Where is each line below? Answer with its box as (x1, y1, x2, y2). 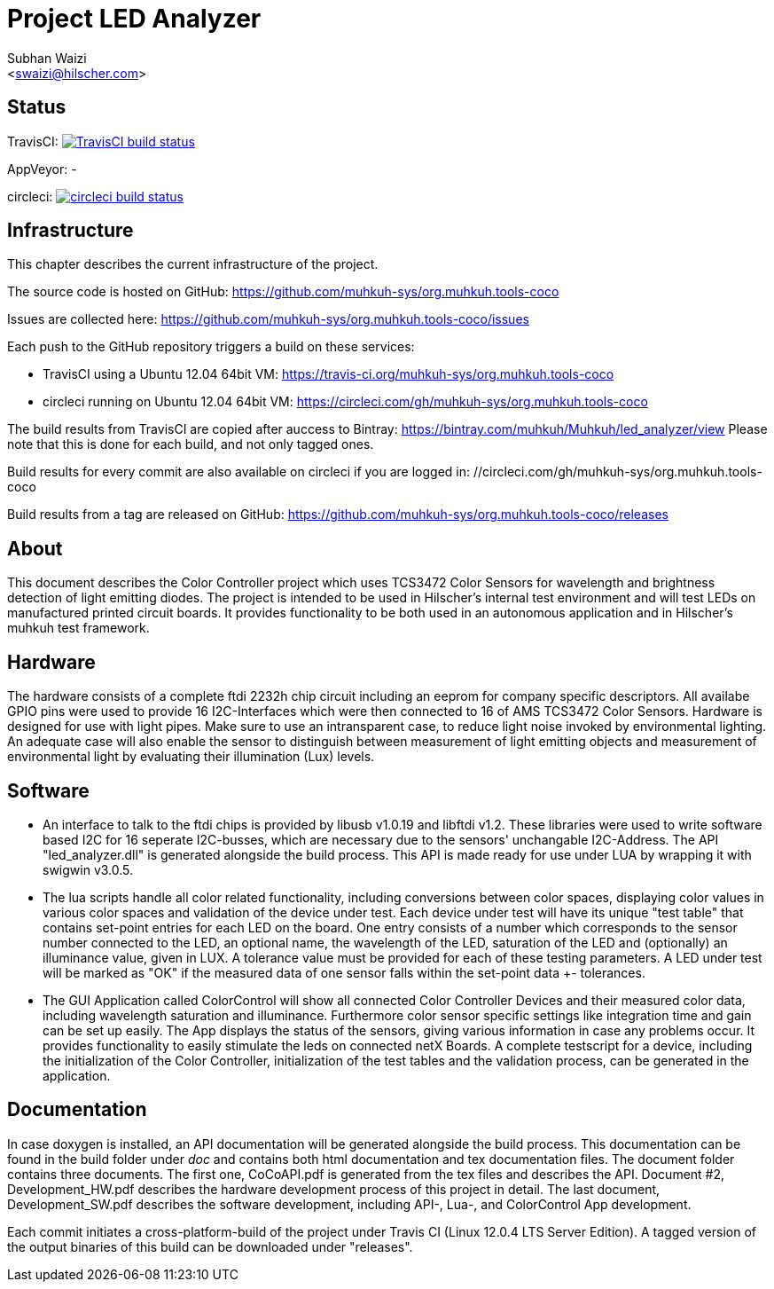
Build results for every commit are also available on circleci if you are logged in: (7, 464, 471, 480)
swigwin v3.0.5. (43, 861, 134, 877)
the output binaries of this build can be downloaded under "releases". (7, 1238, 413, 1254)
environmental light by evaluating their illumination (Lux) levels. (7, 749, 375, 765)
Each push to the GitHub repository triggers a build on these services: (7, 339, 415, 355)
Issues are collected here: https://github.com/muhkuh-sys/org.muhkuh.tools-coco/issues (7, 311, 529, 327)
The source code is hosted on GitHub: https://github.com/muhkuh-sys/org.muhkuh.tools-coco (7, 284, 559, 300)
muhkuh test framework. (7, 620, 150, 636)
